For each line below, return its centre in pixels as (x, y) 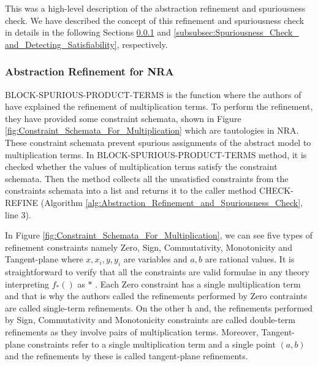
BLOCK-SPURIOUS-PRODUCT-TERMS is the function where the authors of (153, 94)
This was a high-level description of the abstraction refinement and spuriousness (155, 8)
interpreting (27, 284)
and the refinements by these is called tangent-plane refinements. (127, 356)
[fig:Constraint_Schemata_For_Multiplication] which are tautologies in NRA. (152, 130)
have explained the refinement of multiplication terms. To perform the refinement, (159, 106)
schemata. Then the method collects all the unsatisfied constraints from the (147, 178)
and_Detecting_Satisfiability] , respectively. (86, 44)
